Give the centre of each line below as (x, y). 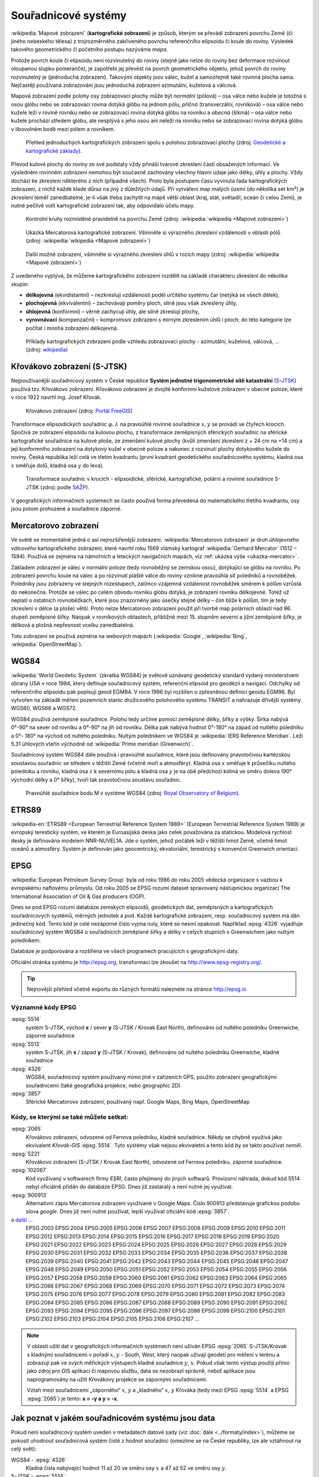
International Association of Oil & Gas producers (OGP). (78, 896)
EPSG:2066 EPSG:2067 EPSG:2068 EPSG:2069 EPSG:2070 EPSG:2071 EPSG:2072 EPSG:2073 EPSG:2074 (155, 1286)
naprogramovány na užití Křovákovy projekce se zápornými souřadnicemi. (117, 1379)
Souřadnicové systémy (69, 15)
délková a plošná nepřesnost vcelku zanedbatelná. (73, 625)
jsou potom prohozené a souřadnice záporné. (66, 509)
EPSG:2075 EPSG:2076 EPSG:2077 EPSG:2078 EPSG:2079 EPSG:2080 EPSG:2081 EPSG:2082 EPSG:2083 (155, 1294)
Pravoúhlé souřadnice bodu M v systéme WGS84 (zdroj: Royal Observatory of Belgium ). (133, 793)
